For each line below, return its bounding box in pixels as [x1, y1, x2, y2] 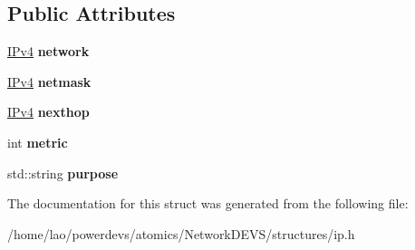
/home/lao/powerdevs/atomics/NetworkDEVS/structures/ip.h [7, 224, 355, 243]
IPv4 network [7, 42, 90, 61]
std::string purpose [7, 163, 119, 182]
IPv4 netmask [7, 72, 92, 91]
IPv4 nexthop [7, 102, 90, 121]
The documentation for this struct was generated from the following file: [7, 194, 409, 213]
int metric [7, 132, 68, 151]
